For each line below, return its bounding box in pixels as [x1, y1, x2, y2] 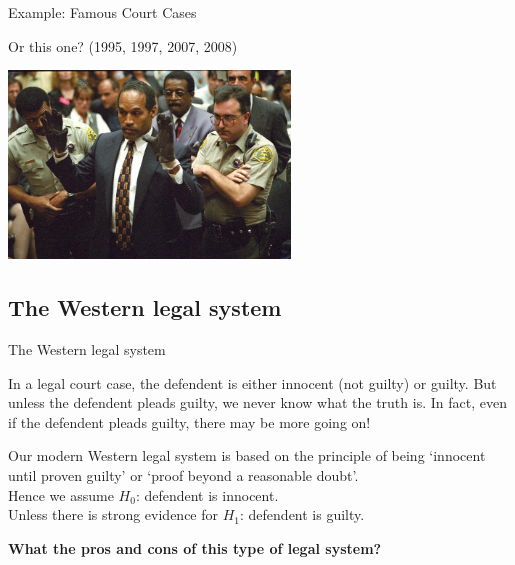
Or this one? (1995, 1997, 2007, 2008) [8, 35, 238, 56]
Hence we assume [8, 484, 114, 505]
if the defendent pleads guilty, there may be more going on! [8, 411, 371, 432]
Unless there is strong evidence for [8, 504, 219, 525]
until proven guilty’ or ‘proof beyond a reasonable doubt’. [8, 464, 359, 485]
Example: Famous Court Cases [8, 2, 197, 22]
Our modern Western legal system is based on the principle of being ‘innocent [8, 445, 486, 466]
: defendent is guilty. [240, 504, 365, 525]
